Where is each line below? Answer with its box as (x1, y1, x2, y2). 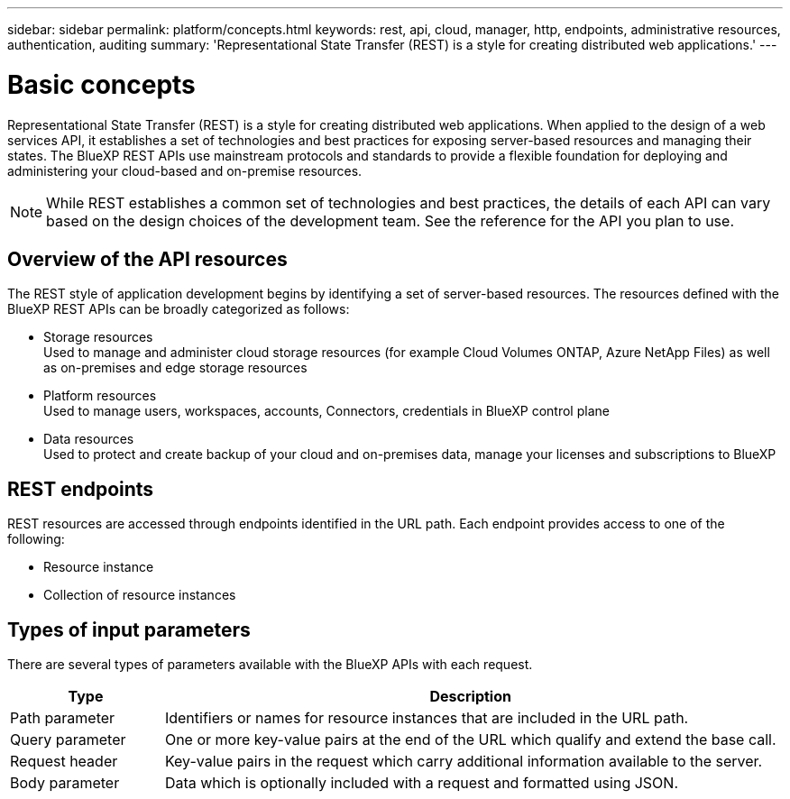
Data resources (43, 431, 134, 447)
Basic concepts (7, 69, 196, 100)
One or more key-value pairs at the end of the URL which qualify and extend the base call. (164, 730, 776, 749)
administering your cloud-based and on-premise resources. (7, 162, 363, 179)
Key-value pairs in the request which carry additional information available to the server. (164, 752, 763, 771)
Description (429, 687, 511, 706)
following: (7, 531, 65, 547)
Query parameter (10, 730, 126, 749)
